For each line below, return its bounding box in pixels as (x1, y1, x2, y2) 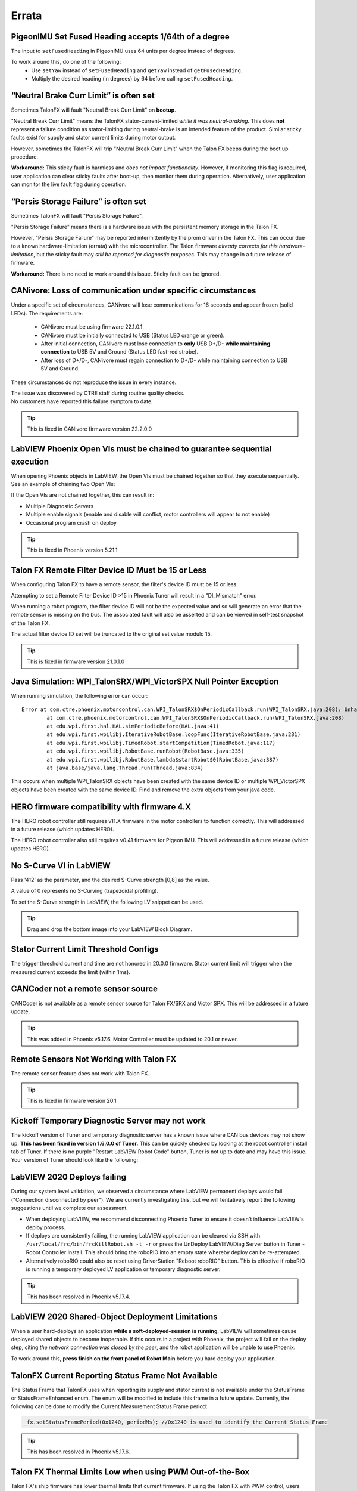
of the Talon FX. (11, 619, 51, 626)
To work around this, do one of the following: (11, 58, 121, 66)
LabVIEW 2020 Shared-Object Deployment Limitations (11, 1311, 218, 1322)
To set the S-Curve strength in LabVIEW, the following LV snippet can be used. (11, 898, 203, 905)
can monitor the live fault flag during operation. (11, 181, 127, 188)
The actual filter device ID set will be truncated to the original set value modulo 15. (11, 630, 212, 638)
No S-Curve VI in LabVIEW (11, 861, 111, 871)
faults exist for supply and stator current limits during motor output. (11, 134, 176, 141)
